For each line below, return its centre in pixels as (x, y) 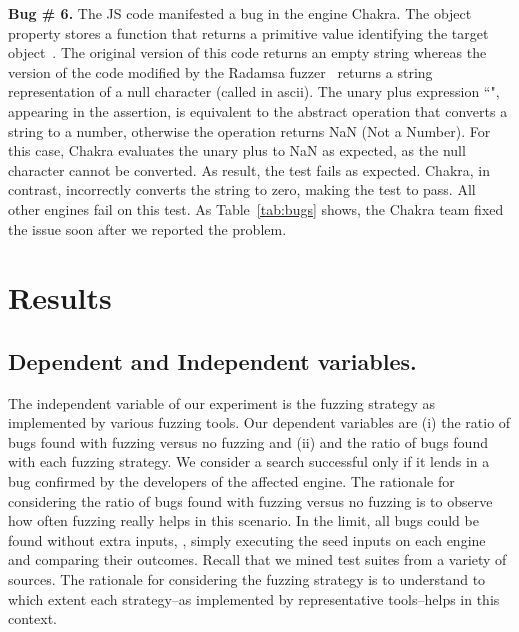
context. (32, 618)
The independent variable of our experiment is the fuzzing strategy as (221, 402)
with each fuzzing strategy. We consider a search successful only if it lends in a (249, 461)
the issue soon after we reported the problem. (147, 228)
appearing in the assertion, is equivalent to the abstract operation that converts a (258, 110)
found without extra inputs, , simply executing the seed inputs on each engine (247, 539)
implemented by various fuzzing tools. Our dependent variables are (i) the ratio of (259, 422)
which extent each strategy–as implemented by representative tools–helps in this (254, 598)
